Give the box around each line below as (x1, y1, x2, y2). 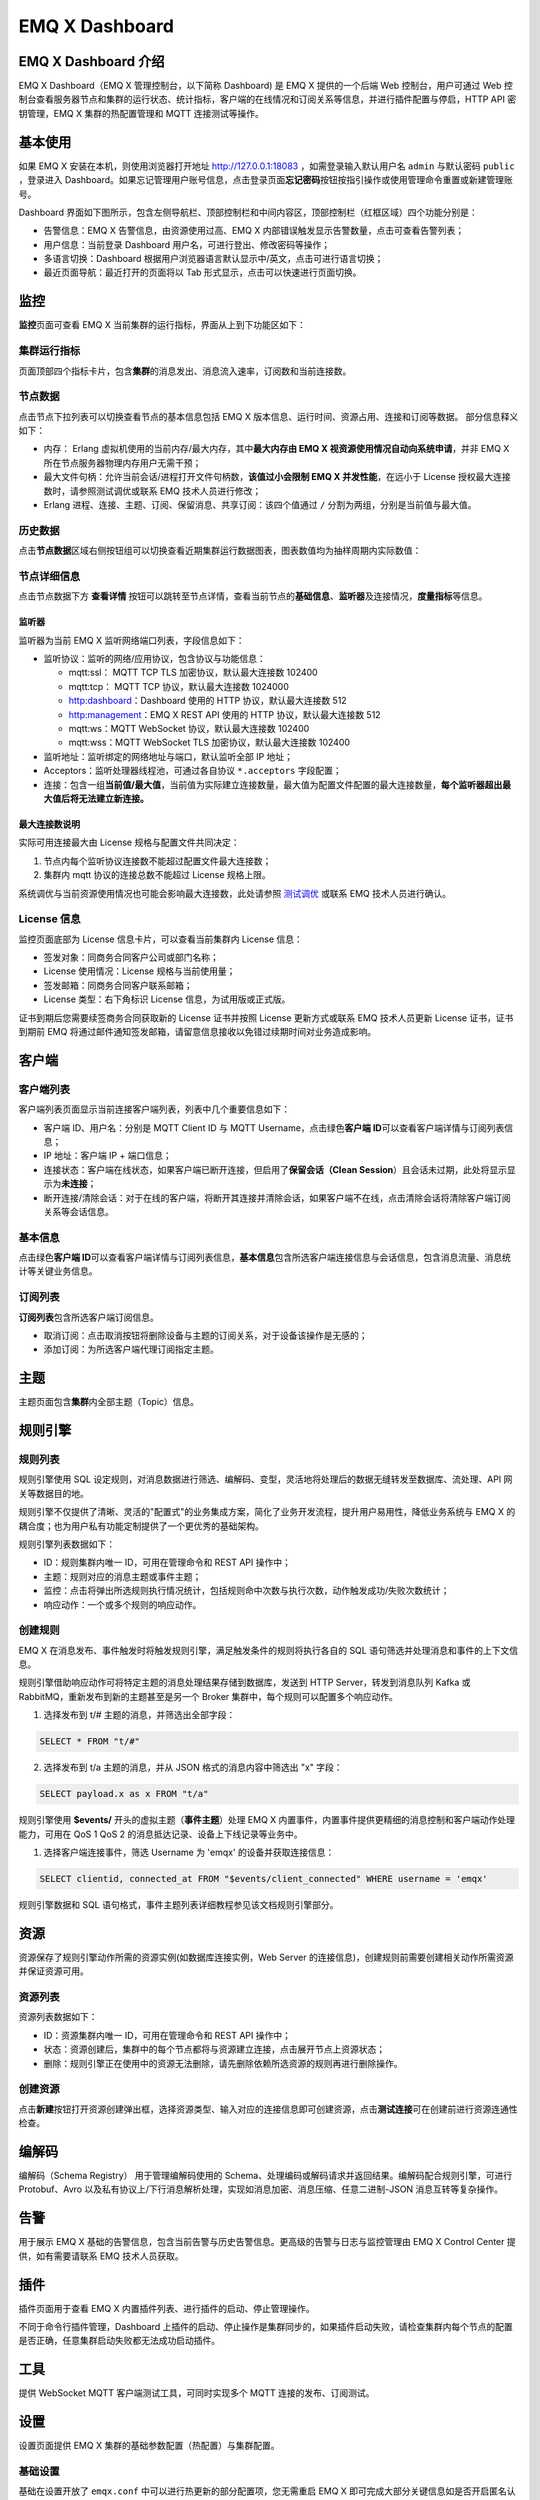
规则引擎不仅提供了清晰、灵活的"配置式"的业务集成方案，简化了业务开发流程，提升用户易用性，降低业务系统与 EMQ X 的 (18, 1506, 516, 1518)
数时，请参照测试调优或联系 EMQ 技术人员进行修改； (43, 485, 262, 497)
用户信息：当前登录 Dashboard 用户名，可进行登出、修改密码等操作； (43, 238, 331, 250)
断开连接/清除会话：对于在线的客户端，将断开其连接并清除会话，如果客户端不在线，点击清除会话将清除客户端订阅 (43, 1191, 512, 1204)
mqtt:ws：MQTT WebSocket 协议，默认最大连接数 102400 (68, 723, 310, 735)
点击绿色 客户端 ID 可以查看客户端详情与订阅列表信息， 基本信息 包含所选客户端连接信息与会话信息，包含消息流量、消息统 (18, 1251, 512, 1264)
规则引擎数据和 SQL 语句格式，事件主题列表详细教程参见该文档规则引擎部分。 (18, 1898, 339, 1910)
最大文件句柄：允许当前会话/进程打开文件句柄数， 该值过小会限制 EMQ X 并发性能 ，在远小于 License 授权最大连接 (43, 471, 511, 483)
